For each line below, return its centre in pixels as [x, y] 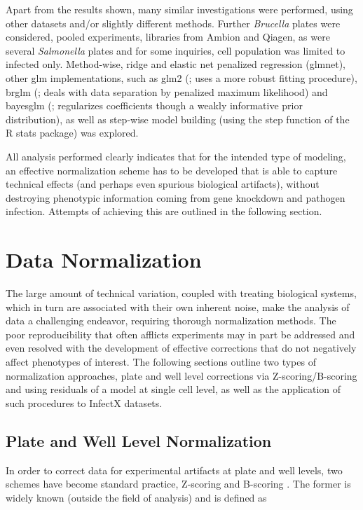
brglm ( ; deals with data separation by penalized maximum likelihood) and [167, 91]
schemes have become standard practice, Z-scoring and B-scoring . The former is [178, 484]
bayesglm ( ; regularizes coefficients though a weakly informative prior [154, 105]
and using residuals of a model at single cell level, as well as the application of [173, 389]
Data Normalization [104, 260]
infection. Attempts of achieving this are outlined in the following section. [164, 211]
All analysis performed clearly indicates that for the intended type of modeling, [176, 156]
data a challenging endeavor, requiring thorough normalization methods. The [171, 321]
